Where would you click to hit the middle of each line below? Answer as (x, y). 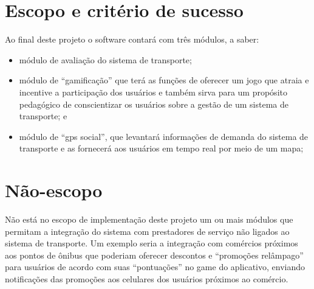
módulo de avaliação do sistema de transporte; (105, 59)
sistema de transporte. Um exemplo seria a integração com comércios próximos (152, 243)
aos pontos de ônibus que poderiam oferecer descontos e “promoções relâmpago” (154, 255)
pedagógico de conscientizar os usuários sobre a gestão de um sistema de (154, 104)
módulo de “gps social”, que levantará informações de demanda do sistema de (164, 136)
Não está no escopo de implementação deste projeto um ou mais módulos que (149, 219)
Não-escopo (54, 190)
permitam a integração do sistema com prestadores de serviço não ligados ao (147, 231)
